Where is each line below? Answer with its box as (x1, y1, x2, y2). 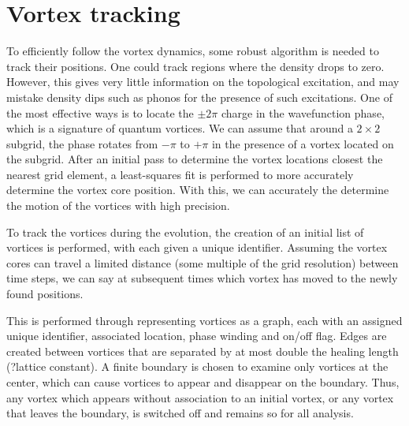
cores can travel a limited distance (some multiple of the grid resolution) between (6, 254, 399, 271)
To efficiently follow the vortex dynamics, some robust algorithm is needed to (6, 43, 379, 59)
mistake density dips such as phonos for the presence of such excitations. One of (6, 88, 392, 105)
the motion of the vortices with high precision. (6, 197, 230, 214)
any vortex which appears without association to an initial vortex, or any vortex (6, 389, 394, 405)
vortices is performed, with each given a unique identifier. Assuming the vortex (6, 239, 388, 256)
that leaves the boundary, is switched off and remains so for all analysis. (6, 405, 354, 421)
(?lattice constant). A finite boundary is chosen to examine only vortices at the (6, 358, 389, 375)
